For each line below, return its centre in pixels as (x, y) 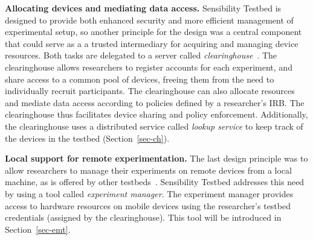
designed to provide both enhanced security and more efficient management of (149, 20)
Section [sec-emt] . (38, 229)
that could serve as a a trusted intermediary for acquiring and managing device (152, 43)
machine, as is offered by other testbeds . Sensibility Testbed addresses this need (155, 182)
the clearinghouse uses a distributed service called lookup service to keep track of (154, 126)
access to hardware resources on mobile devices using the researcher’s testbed (148, 205)
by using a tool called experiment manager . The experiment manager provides (149, 193)
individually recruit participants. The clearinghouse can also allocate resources (150, 91)
